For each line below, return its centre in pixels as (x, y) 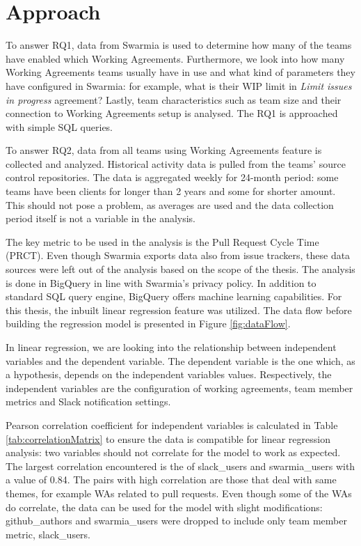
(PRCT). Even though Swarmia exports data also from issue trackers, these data (178, 255)
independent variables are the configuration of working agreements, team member (179, 388)
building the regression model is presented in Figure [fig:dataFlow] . (148, 323)
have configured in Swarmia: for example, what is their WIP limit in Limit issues (179, 85)
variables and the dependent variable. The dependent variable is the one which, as (180, 360)
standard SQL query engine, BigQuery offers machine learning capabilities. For (174, 296)
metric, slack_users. (48, 534)
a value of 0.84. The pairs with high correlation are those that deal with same (171, 479)
